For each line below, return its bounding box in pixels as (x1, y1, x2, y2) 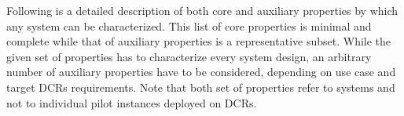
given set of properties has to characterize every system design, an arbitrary (6, 48, 372, 64)
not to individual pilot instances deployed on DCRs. (6, 94, 257, 111)
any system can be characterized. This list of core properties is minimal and (6, 17, 372, 34)
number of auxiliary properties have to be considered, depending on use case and (6, 63, 396, 80)
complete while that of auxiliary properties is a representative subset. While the (6, 33, 391, 49)
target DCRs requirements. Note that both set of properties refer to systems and (6, 78, 395, 95)
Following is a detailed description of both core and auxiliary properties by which (6, 2, 398, 18)
